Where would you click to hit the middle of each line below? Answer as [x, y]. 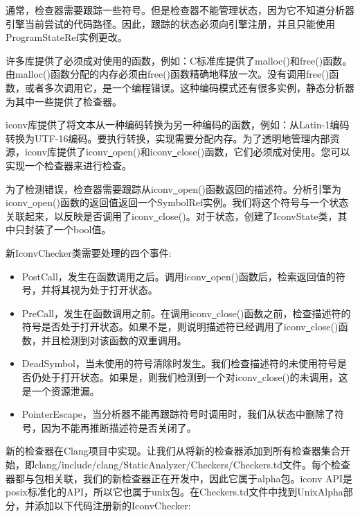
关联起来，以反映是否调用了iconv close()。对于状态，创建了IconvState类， [172, 215]
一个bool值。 [82, 229]
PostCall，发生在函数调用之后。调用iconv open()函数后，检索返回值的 [179, 276]
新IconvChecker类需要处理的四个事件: [89, 252]
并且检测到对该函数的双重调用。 [114, 340]
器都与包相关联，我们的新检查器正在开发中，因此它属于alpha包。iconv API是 [179, 478]
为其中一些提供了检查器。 [64, 101]
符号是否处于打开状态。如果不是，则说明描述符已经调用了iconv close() [180, 327]
